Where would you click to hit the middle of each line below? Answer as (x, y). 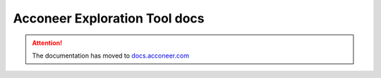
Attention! (47, 43)
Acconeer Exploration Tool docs (109, 18)
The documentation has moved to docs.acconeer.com (111, 56)
